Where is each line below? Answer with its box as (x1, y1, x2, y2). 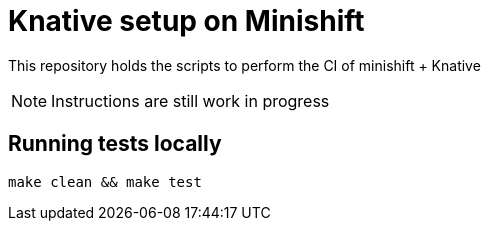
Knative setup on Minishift (8, 4, 365, 38)
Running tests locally (8, 131, 222, 157)
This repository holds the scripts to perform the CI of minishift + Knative (8, 56, 481, 74)
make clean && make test (8, 173, 202, 190)
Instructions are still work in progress (51, 90, 330, 111)
